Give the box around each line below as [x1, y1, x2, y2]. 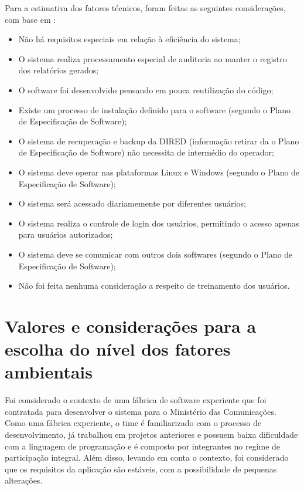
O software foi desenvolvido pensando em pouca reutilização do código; [18, 83, 274, 96]
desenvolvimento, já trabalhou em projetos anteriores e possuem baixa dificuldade [5, 428, 298, 440]
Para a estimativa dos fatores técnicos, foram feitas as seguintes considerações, [5, 2, 286, 13]
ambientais [5, 360, 93, 384]
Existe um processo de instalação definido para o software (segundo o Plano [18, 103, 291, 116]
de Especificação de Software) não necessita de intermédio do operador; [18, 146, 274, 158]
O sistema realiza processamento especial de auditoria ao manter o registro [18, 52, 287, 65]
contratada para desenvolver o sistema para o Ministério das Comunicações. [5, 405, 276, 417]
